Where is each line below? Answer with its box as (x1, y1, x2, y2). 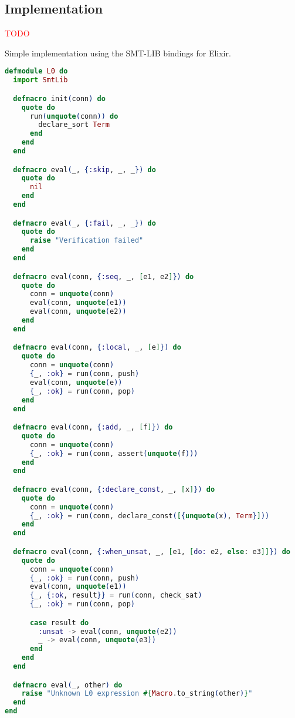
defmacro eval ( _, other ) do (13, 680, 123, 689)
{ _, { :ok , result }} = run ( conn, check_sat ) (29, 591, 202, 600)
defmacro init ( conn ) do (13, 94, 106, 103)
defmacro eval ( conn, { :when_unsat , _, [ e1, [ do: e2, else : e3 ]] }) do (13, 547, 290, 556)
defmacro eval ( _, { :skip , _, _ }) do (13, 165, 156, 174)
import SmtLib (13, 76, 68, 85)
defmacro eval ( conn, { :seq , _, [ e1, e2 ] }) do (13, 272, 194, 281)
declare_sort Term (38, 120, 110, 129)
